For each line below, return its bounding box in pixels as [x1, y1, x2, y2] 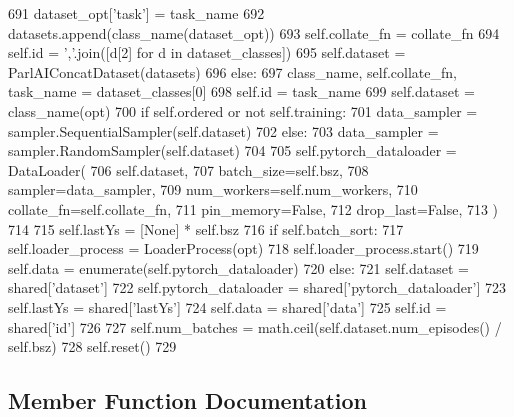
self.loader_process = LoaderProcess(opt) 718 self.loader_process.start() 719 [8, 238, 479, 259]
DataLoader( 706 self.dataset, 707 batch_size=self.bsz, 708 [8, 159, 369, 180]
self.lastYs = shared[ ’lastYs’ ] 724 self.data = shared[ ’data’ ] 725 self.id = [8, 296, 447, 317]
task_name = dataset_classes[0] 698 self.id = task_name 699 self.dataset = [8, 81, 475, 102]
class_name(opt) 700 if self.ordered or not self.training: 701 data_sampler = [8, 100, 478, 121]
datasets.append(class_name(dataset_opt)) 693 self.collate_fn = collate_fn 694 [8, 22, 500, 43]
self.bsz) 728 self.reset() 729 [8, 336, 177, 357]
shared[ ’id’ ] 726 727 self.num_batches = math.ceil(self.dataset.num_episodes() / [8, 316, 502, 337]
